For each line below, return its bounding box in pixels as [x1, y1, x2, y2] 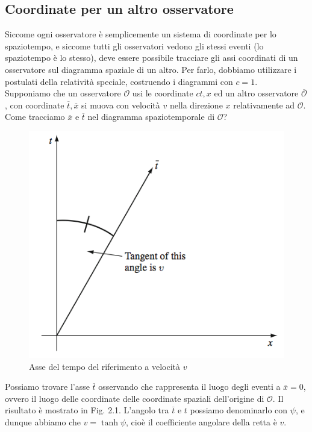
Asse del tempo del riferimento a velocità [29, 360, 181, 372]
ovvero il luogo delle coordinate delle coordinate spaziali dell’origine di [5, 392, 264, 404]
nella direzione [169, 98, 223, 111]
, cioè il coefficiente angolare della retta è [126, 416, 277, 428]
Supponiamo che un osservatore [5, 87, 121, 99]
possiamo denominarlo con [190, 404, 288, 416]
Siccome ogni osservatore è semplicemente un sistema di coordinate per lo [5, 28, 276, 40]
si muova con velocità [81, 98, 160, 111]
